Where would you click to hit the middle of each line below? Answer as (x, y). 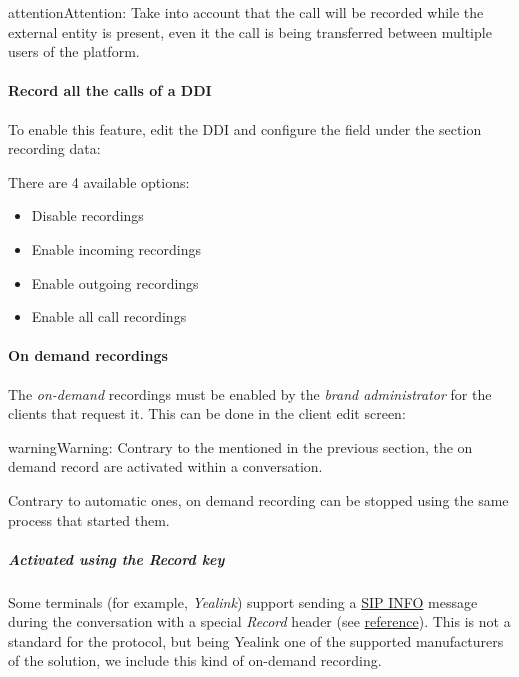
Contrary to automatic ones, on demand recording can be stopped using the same (258, 499)
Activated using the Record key (116, 558)
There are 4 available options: (99, 181)
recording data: (54, 148)
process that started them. (89, 519)
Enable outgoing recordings (115, 282)
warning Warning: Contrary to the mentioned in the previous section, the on (240, 446)
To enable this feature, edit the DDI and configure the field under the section (245, 128)
